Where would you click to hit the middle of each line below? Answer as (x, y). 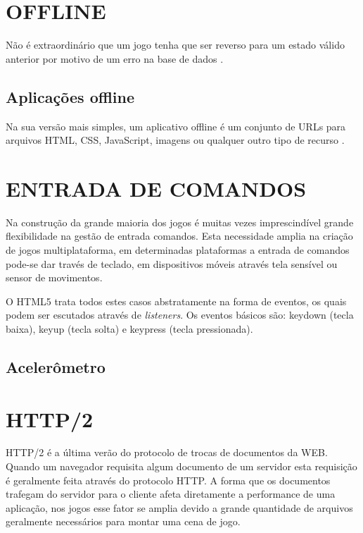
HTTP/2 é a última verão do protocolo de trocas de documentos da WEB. (167, 452)
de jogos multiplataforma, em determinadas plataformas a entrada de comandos (178, 250)
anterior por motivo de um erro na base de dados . (115, 58)
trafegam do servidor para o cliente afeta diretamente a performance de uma (171, 494)
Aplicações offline (70, 96)
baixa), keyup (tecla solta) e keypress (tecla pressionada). (129, 328)
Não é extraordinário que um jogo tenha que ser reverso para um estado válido (175, 45)
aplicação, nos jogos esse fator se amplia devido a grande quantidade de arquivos (179, 507)
